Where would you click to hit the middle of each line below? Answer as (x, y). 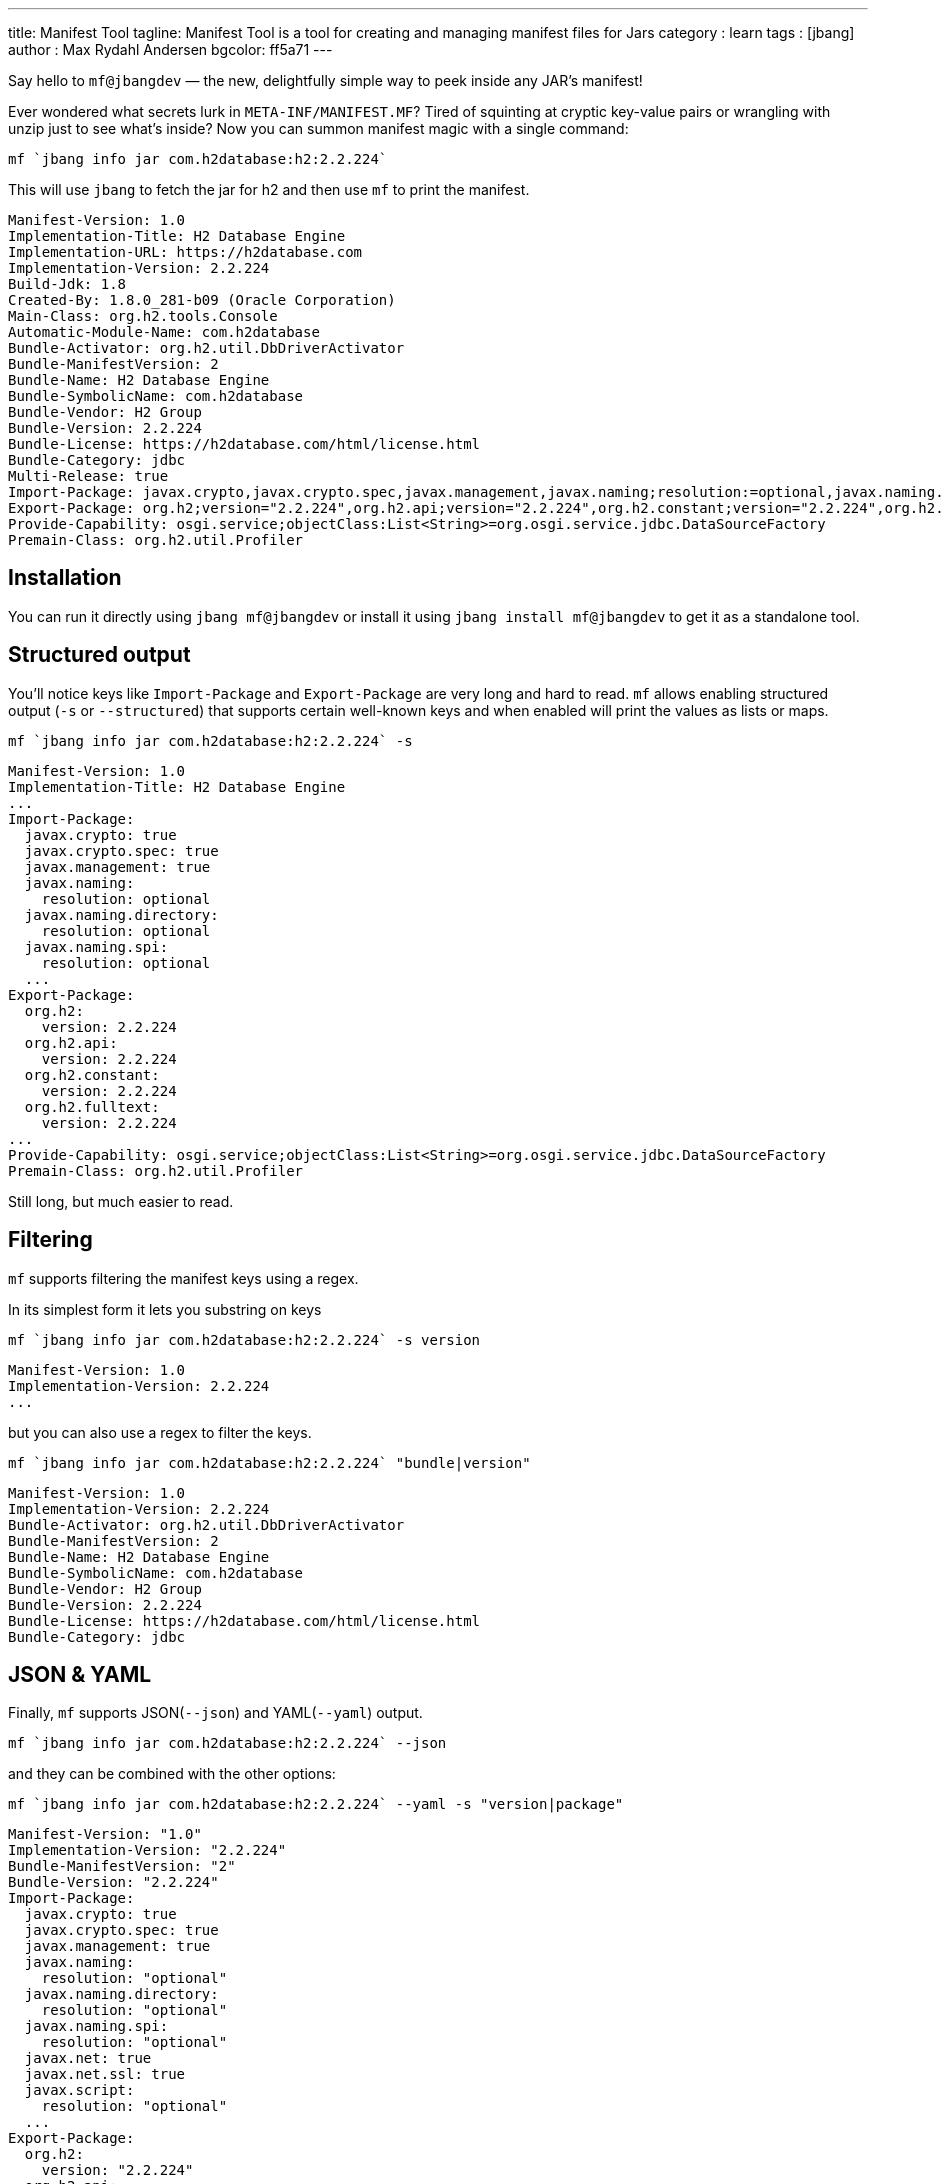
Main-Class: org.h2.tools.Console (143, 316)
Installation (65, 578)
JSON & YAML (80, 1674)
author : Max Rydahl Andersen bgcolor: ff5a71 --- (170, 49)
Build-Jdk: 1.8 (67, 284)
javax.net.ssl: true (105, 2074)
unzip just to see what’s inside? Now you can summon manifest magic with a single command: (318, 128)
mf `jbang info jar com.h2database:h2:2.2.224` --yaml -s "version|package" (316, 1804)
